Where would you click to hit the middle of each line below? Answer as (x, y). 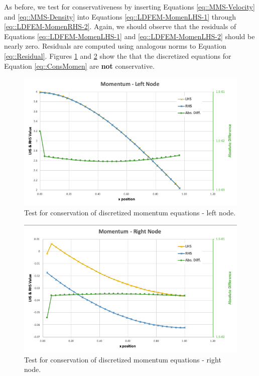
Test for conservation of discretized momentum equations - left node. (130, 213)
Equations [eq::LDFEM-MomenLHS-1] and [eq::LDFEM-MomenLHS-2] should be (129, 36)
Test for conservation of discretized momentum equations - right (123, 359)
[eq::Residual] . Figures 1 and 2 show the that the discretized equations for (118, 55)
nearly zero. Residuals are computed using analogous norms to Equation (115, 46)
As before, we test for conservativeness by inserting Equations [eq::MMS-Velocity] (129, 7)
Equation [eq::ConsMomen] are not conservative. (79, 66)
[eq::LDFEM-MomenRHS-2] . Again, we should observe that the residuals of (120, 26)
